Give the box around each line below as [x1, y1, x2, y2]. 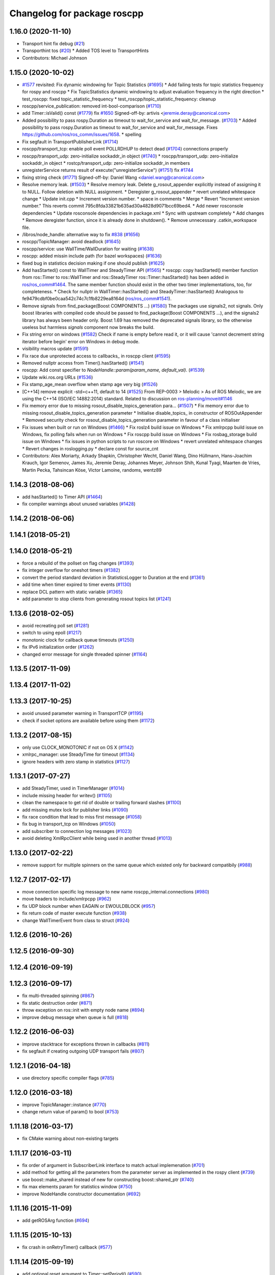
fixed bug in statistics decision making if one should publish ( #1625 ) [22, 260, 165, 266]
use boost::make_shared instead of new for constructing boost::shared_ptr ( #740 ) [22, 1176, 195, 1183]
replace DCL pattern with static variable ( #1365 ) [22, 589, 123, 595]
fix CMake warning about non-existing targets [22, 1135, 119, 1142]
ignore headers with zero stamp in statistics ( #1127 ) [22, 758, 130, 764]
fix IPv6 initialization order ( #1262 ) [22, 644, 94, 650]
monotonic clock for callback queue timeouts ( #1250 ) [22, 636, 134, 643]
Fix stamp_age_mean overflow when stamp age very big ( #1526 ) [22, 381, 158, 388]
